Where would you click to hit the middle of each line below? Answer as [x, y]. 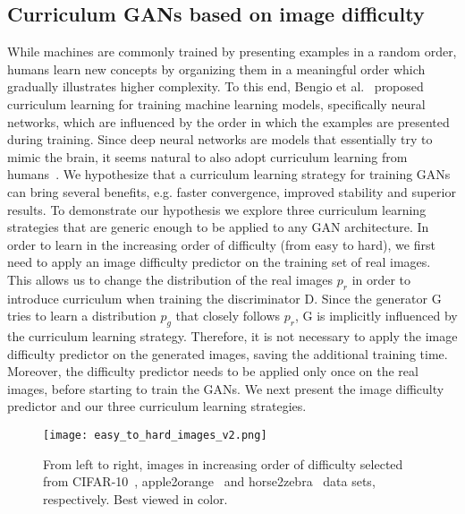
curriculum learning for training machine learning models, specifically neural [216, 103]
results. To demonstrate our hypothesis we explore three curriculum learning [217, 209]
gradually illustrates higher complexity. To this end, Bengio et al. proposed [216, 86]
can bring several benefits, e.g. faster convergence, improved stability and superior [232, 191]
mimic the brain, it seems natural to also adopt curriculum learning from [207, 156]
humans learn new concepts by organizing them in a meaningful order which [216, 69]
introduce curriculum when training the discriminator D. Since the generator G [224, 298]
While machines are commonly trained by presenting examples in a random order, [232, 51]
